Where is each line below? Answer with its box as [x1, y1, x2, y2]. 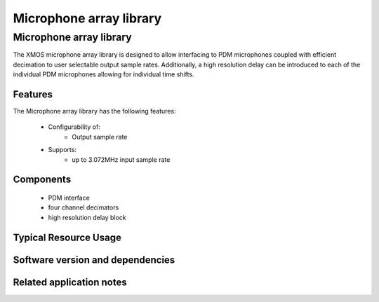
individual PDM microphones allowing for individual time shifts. [13, 70, 194, 78]
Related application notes [13, 276, 127, 288]
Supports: [48, 146, 77, 154]
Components [13, 174, 72, 186]
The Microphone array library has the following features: [13, 107, 176, 116]
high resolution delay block [48, 213, 126, 221]
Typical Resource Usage [13, 231, 122, 243]
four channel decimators [48, 203, 119, 212]
